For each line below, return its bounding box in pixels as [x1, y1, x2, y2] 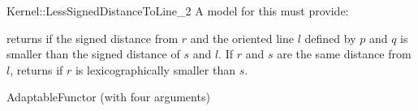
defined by [304, 29, 356, 46]
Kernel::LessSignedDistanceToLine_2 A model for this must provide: [6, 2, 349, 19]
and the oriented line [190, 29, 295, 46]
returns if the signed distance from [6, 29, 179, 46]
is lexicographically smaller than [75, 61, 235, 78]
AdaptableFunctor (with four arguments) [6, 88, 210, 105]
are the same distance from [277, 45, 412, 62]
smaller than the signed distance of [6, 45, 180, 62]
